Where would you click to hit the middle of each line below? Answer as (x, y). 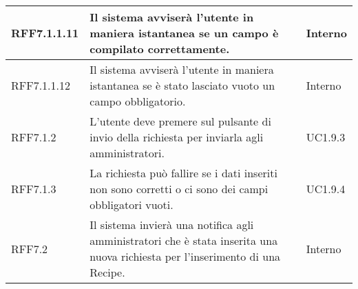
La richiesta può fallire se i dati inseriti (183, 173)
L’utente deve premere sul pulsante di (180, 121)
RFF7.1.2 (34, 137)
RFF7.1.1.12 (41, 85)
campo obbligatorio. (138, 101)
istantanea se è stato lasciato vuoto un (182, 85)
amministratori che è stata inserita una (184, 240)
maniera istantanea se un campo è (184, 33)
